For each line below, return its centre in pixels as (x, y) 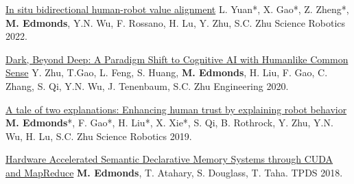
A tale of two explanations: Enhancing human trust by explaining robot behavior (176, 109)
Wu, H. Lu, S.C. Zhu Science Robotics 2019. (99, 136)
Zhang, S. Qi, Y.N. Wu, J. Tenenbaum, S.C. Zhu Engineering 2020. (147, 85)
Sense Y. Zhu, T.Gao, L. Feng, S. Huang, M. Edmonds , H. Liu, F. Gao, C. (167, 72)
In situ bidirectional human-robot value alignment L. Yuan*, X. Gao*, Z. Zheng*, (177, 9)
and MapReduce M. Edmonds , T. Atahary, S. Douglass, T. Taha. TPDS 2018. (174, 172)
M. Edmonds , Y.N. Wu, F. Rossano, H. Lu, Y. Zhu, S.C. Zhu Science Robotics (176, 22)
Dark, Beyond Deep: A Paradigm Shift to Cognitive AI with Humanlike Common (177, 59)
